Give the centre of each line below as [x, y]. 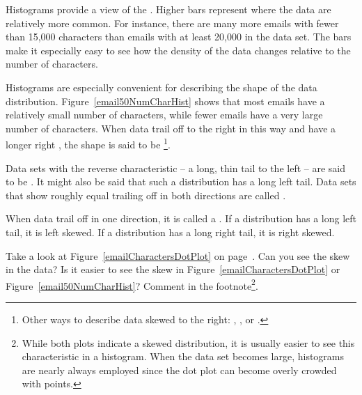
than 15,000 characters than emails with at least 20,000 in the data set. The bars [179, 37]
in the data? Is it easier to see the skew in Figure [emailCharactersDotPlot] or [173, 269]
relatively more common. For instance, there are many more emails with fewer [172, 23]
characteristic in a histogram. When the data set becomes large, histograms [183, 356]
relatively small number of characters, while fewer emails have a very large [164, 115]
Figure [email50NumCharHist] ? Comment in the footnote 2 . [132, 284]
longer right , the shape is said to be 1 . [88, 143]
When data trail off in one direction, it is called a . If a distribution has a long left [181, 218]
